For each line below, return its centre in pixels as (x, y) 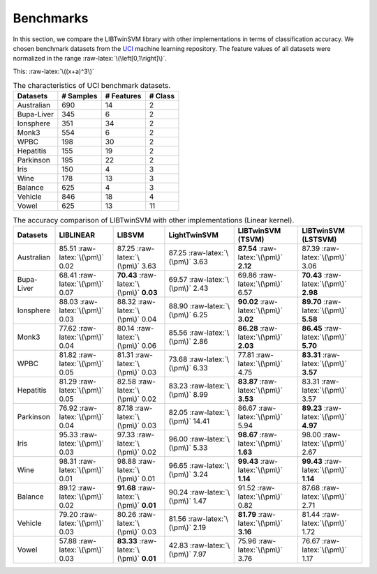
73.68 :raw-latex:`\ (199, 359)
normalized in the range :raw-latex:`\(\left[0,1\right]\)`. (90, 59)
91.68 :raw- (136, 488)
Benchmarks (51, 18)
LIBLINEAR (77, 235)
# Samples (80, 96)
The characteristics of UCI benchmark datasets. (92, 86)
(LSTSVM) (319, 239)
